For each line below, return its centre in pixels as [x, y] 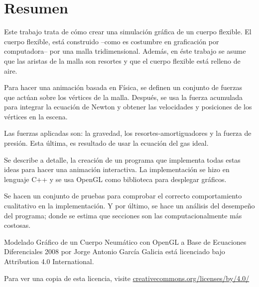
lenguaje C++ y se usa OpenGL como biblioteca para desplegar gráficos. [115, 179]
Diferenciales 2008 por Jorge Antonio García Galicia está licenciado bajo [115, 251]
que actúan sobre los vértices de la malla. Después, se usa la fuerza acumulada [124, 97]
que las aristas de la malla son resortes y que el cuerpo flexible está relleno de [122, 60]
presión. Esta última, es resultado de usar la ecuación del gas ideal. [106, 143]
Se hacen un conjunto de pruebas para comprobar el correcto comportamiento [123, 196]
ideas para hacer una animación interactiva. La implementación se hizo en [117, 169]
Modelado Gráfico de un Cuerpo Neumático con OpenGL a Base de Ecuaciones [125, 241]
